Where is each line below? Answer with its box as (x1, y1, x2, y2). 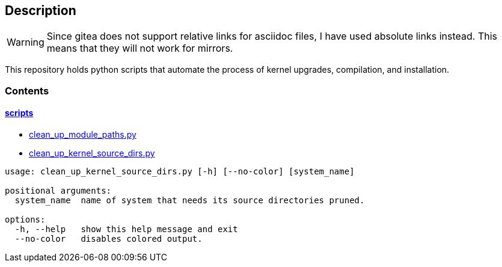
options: (5, 215, 46, 225)
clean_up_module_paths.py (29, 129, 136, 140)
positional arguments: (5, 186, 112, 196)
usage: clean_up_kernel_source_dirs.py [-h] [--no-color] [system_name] (5, 167, 355, 177)
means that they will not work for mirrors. (46, 42, 233, 55)
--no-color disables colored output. (14, 234, 203, 244)
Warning (7, 36, 44, 49)
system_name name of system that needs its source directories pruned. (14, 195, 365, 206)
